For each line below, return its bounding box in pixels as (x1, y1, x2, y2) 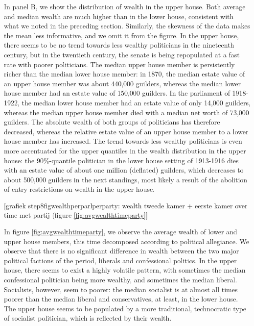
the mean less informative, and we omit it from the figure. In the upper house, (4, 30, 239, 40)
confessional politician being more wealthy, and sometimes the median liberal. (4, 275, 237, 285)
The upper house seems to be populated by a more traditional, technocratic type (4, 303, 247, 313)
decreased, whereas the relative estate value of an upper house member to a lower (4, 126, 249, 136)
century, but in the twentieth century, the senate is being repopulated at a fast (4, 49, 240, 59)
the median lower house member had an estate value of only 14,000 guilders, (22, 97, 251, 107)
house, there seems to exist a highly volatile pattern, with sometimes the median (4, 265, 246, 275)
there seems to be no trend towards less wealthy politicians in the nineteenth (4, 40, 234, 50)
